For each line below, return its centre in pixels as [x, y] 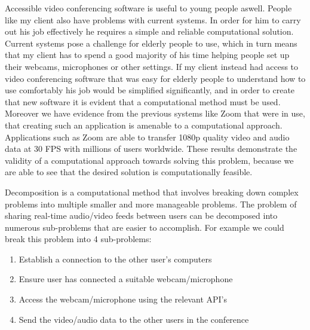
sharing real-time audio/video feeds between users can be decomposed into [141, 216]
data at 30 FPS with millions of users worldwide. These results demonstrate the [151, 149]
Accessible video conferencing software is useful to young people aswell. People [148, 8]
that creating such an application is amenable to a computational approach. [144, 125]
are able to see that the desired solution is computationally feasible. [129, 172]
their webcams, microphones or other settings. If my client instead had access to [152, 66]
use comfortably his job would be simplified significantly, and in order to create [150, 90]
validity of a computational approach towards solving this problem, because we [149, 160]
